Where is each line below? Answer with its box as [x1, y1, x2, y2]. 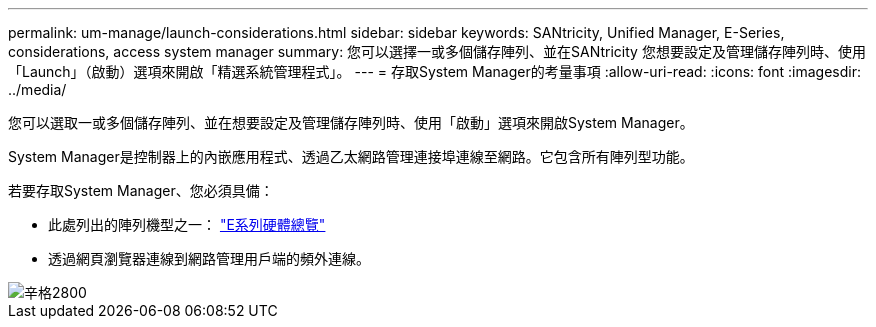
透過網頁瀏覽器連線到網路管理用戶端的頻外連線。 [48, 250, 370, 267]
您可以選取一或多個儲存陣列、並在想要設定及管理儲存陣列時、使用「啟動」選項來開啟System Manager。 [8, 114, 694, 131]
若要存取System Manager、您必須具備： [8, 182, 274, 199]
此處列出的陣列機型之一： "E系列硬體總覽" [48, 216, 326, 233]
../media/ [8, 81, 67, 98]
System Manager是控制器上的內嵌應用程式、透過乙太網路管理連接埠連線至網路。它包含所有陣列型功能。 [8, 148, 694, 165]
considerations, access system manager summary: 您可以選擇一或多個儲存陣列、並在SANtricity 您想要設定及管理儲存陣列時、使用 [8, 43, 866, 60]
